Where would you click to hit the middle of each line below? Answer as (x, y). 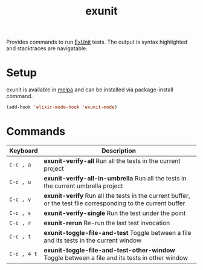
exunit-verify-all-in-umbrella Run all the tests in (115, 178)
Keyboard (24, 151)
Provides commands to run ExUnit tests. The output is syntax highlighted (97, 42)
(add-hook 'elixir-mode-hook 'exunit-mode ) (62, 107)
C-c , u (20, 182)
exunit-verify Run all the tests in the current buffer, (117, 196)
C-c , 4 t (23, 254)
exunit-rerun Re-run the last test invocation (107, 223)
